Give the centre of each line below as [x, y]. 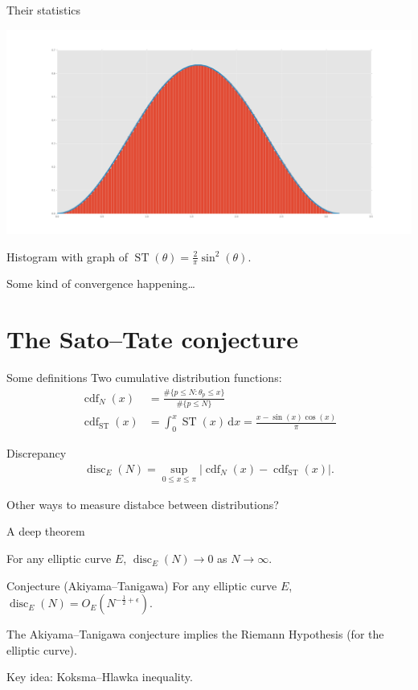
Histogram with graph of [68, 256]
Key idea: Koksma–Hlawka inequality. [100, 677]
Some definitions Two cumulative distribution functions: [144, 378]
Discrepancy [37, 453]
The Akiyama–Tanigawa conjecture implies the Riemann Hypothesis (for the [195, 634]
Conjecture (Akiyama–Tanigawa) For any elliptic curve [142, 585]
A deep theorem [46, 531]
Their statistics [44, 10]
